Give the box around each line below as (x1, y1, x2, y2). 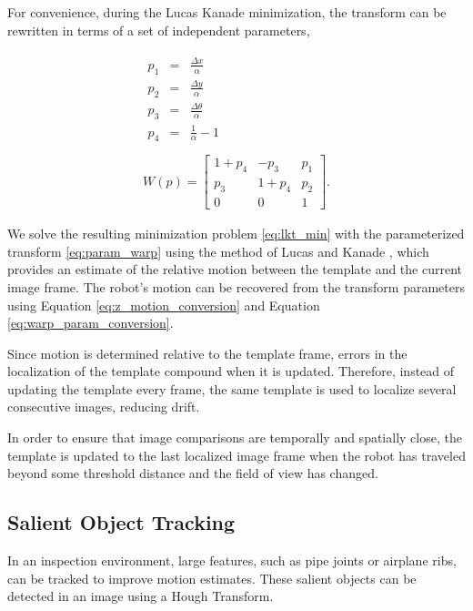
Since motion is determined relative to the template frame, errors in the (7, 343, 408, 362)
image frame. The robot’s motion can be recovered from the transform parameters (7, 277, 465, 296)
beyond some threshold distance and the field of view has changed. (7, 463, 378, 483)
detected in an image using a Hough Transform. (7, 586, 274, 606)
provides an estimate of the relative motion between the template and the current (7, 260, 462, 279)
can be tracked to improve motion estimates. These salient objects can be (7, 568, 417, 587)
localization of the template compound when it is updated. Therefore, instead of (7, 362, 455, 381)
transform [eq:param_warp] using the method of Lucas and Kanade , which (7, 241, 429, 260)
